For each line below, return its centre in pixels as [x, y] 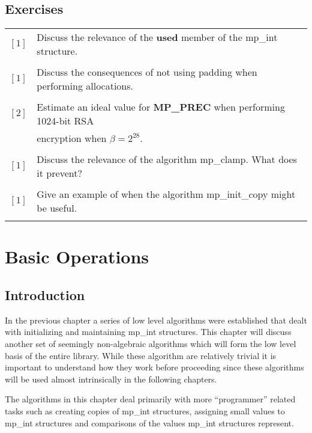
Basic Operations [77, 256]
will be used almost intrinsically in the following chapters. [111, 379]
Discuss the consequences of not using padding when [147, 72]
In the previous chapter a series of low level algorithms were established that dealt [156, 320]
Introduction [45, 294]
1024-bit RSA [65, 121]
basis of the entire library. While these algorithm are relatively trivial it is [141, 355]
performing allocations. [85, 86]
